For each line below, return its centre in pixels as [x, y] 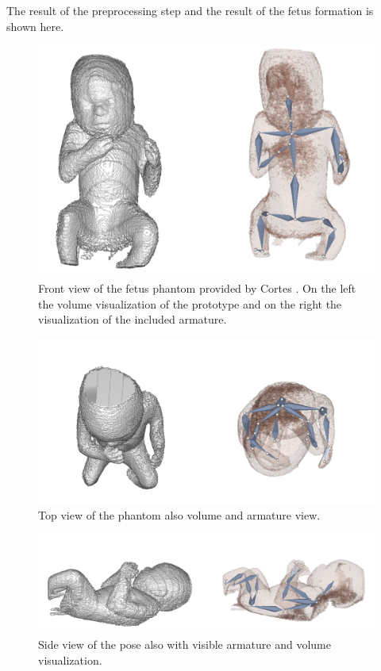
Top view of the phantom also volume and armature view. [179, 514]
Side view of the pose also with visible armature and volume [185, 644]
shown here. [35, 26]
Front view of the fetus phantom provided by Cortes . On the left [197, 288]
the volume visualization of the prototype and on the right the [190, 303]
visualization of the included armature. [133, 319]
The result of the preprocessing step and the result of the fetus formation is [190, 10]
